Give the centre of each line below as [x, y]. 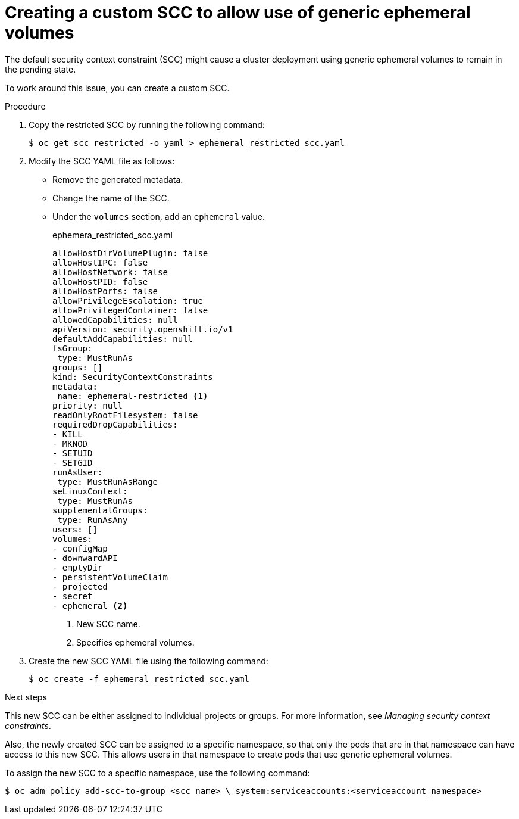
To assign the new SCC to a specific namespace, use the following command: [157, 773]
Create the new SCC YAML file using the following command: [148, 661]
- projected [80, 586]
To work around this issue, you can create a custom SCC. [117, 88]
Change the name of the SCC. [111, 198]
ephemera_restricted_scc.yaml [112, 235]
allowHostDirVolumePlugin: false [130, 253]
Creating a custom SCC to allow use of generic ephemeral [238, 13]
